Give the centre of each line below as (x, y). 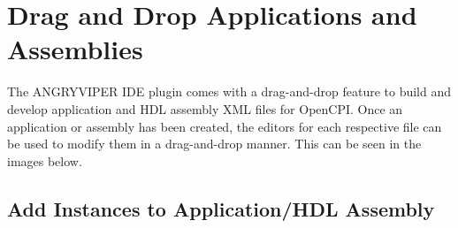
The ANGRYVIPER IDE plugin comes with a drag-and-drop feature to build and (229, 91)
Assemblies (75, 49)
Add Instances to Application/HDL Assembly (221, 208)
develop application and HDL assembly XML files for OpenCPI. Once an (205, 108)
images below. (45, 160)
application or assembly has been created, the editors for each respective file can (225, 126)
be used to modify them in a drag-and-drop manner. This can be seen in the (214, 144)
